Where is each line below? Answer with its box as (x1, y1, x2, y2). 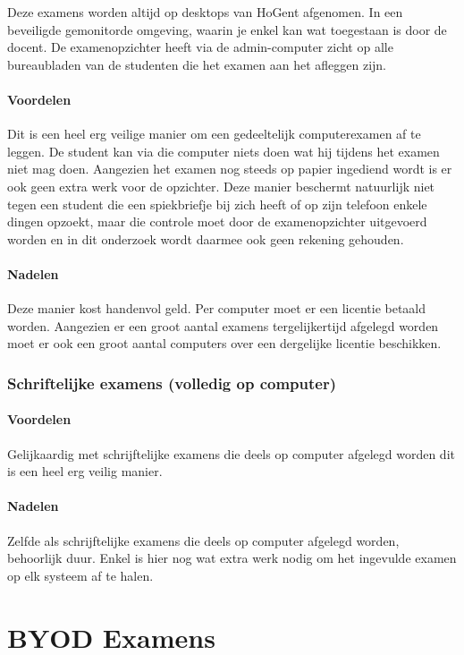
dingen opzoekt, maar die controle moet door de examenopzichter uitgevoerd (7, 212, 427, 231)
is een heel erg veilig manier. (7, 462, 163, 481)
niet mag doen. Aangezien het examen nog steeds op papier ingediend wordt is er (7, 159, 452, 178)
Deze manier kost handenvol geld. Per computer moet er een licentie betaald (7, 299, 426, 318)
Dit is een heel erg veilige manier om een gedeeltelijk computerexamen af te (7, 124, 421, 143)
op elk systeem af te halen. (7, 566, 154, 584)
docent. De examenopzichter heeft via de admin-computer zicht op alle (7, 38, 393, 56)
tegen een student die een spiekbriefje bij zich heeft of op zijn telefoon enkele (7, 194, 427, 213)
